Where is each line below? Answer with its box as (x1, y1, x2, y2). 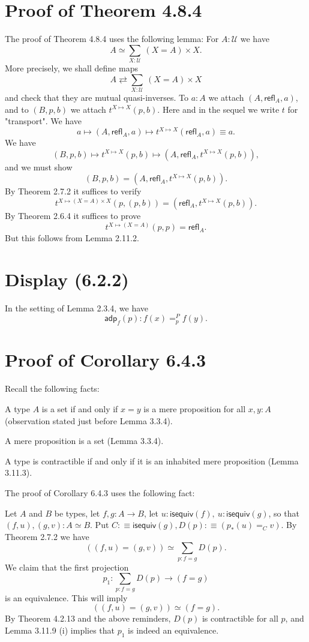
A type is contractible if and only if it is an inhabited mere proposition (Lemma (5, 454, 299, 467)
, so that (268, 506, 299, 519)
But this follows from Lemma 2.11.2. (5, 232, 139, 244)
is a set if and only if (41, 402, 118, 415)
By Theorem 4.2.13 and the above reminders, (5, 612, 171, 625)
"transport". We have (5, 115, 82, 127)
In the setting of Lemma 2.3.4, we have (5, 301, 149, 314)
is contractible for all (202, 612, 278, 625)
